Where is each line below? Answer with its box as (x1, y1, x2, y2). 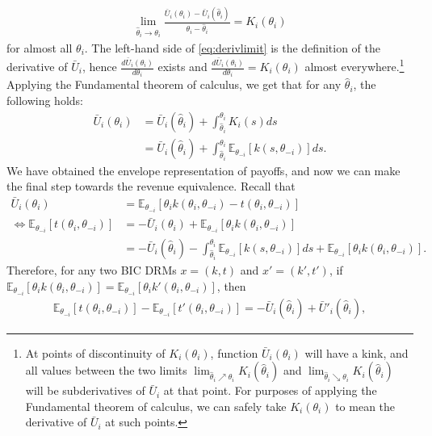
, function (210, 344, 258, 361)
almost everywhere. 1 (304, 56, 405, 75)
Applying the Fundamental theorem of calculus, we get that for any (6, 76, 342, 93)
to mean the (335, 397, 396, 414)
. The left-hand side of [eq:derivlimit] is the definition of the (84, 39, 380, 56)
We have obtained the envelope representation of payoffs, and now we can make (6, 161, 401, 178)
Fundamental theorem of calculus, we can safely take (25, 397, 287, 414)
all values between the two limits (25, 362, 187, 379)
